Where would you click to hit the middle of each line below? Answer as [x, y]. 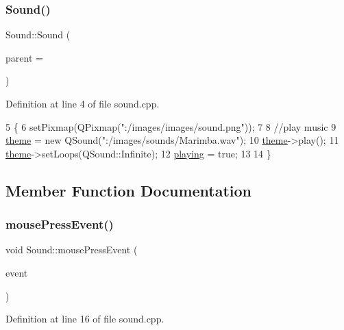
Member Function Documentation [129, 190]
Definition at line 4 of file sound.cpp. [83, 103]
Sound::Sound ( [38, 35]
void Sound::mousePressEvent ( [72, 250]
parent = [24, 57]
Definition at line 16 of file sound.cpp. [85, 319]
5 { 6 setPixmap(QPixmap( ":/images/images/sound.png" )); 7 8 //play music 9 [171, 126]
